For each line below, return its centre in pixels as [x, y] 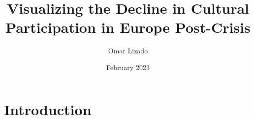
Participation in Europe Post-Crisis [128, 27]
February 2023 [128, 67]
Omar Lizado [128, 51]
